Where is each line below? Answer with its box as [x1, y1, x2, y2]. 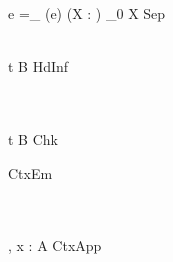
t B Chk [8, 128, 58, 149]
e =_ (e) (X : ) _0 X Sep [8, 3, 166, 23]
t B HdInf [8, 56, 69, 77]
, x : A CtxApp [8, 235, 102, 256]
